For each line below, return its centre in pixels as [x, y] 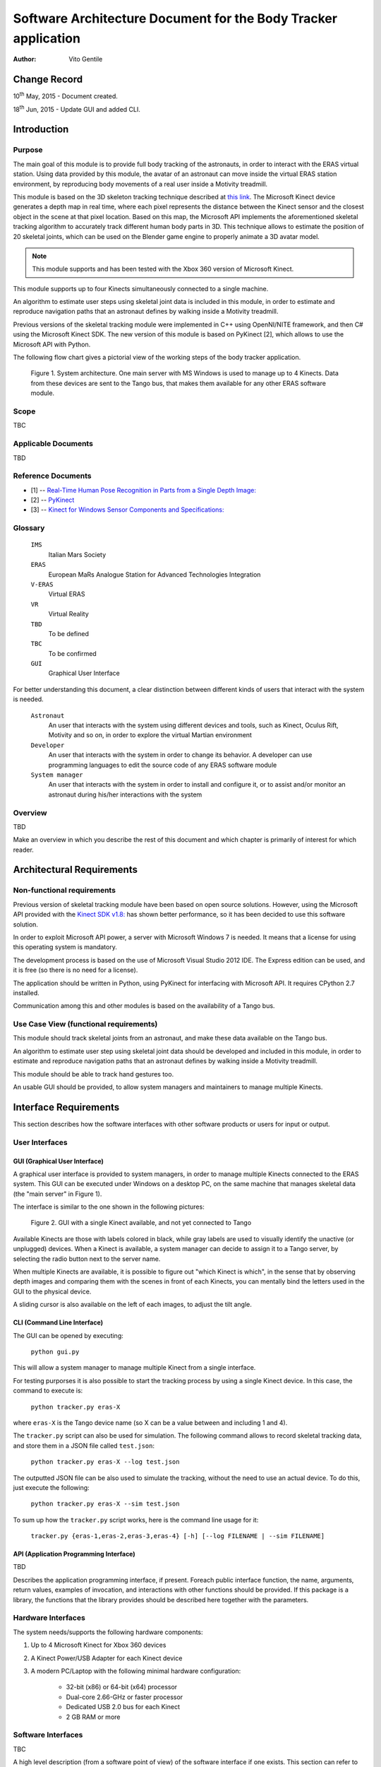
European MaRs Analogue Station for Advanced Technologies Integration [155, 574]
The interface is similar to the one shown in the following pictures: [109, 1207]
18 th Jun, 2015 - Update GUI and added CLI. [77, 108]
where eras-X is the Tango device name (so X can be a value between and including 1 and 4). [150, 1422]
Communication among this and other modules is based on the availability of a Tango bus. [144, 1006]
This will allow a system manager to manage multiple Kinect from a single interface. [134, 1368]
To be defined [69, 633]
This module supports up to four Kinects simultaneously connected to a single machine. [141, 288]
